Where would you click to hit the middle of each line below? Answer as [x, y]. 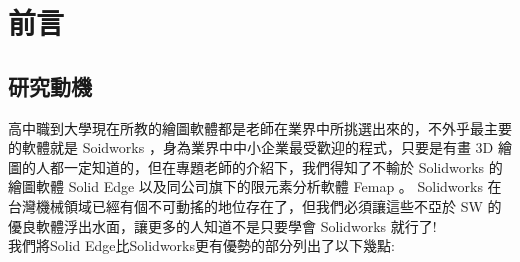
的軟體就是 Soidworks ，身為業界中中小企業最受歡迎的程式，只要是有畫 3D [251, 147]
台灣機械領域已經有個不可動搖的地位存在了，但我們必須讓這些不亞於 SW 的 [255, 205]
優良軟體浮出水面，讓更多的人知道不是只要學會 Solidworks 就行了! [222, 225]
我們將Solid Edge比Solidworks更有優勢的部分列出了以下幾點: [201, 245]
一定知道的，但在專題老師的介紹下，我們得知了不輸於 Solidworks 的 [283, 166]
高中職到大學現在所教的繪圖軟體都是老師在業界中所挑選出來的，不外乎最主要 [260, 127]
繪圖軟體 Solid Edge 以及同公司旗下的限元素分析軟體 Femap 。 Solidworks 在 [255, 186]
